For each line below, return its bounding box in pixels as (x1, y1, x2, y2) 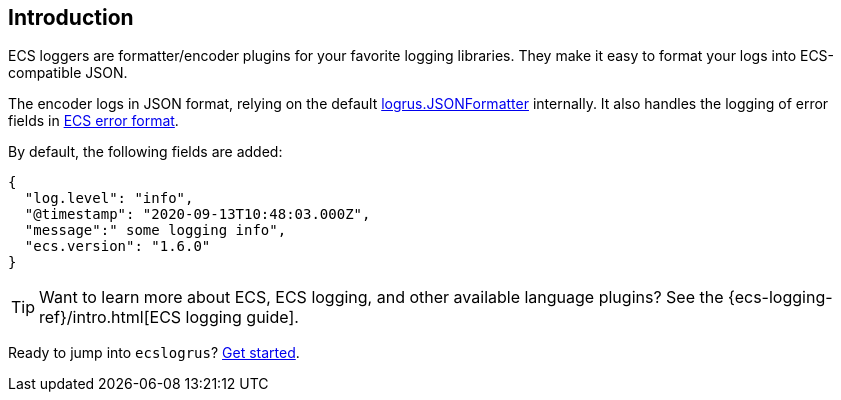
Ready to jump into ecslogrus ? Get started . (8, 344, 300, 362)
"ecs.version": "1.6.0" (24, 238, 211, 255)
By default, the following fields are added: (8, 143, 283, 161)
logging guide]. (185, 307, 299, 328)
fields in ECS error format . (8, 112, 179, 130)
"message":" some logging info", (24, 222, 287, 239)
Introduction (8, 5, 134, 30)
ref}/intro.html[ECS (39, 307, 182, 328)
